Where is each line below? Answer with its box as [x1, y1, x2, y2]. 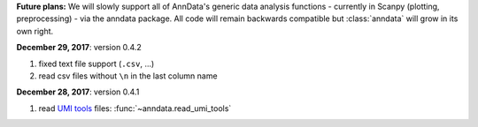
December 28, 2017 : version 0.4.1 [16, 86, 140, 97]
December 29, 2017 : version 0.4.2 [16, 42, 142, 53]
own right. [16, 26, 54, 36]
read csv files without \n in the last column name [38, 71, 218, 81]
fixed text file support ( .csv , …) [38, 58, 155, 69]
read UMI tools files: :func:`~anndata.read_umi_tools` [38, 102, 232, 114]
